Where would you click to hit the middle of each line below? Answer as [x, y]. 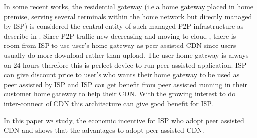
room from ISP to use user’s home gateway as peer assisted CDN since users [120, 45]
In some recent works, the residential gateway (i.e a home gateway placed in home [129, 6]
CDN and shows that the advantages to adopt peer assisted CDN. [104, 130]
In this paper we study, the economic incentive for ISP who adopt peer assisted [124, 120]
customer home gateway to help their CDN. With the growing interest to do [120, 94]
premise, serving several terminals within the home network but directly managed [128, 16]
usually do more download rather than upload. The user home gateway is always [126, 55]
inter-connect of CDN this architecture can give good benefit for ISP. [109, 103]
